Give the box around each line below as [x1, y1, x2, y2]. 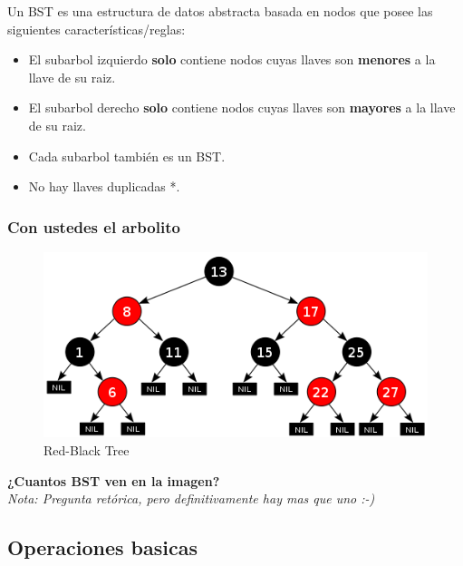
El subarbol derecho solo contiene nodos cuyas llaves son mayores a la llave [28, 98, 456, 117]
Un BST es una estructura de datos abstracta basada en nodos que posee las [7, 2, 433, 20]
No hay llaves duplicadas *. [28, 177, 180, 196]
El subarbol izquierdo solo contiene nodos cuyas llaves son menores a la [28, 50, 436, 69]
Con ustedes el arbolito [7, 215, 180, 238]
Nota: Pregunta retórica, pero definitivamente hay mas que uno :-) [7, 489, 375, 508]
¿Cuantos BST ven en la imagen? [7, 471, 220, 490]
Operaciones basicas [7, 533, 198, 561]
